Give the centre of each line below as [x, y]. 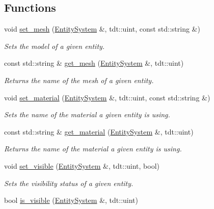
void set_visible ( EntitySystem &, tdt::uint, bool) [82, 165]
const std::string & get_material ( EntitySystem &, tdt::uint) [99, 131]
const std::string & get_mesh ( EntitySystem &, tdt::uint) [94, 63]
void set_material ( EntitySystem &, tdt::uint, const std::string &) [107, 97]
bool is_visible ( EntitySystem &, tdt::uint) [71, 200]
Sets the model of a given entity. [55, 46]
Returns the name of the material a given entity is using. [93, 149]
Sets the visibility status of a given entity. [69, 183]
